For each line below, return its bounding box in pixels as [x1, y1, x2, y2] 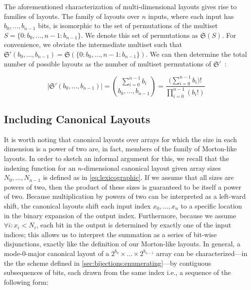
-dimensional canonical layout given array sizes [82, 162, 221, 173]
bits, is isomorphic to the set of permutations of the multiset [38, 20, 218, 31]
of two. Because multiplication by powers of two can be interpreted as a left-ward [4, 191, 246, 201]
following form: [4, 276, 49, 287]
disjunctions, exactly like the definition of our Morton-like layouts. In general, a [4, 239, 240, 249]
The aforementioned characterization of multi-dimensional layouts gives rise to [4, 1, 237, 11]
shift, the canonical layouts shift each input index [4, 200, 151, 210]
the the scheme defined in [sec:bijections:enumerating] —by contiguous [4, 258, 211, 268]
